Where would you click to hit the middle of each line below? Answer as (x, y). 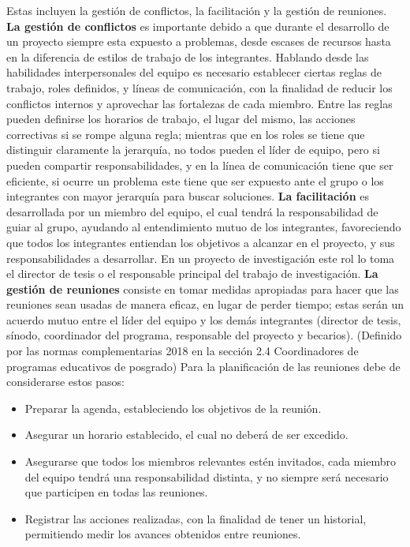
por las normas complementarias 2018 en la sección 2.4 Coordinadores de (183, 351)
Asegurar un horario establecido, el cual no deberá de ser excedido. (186, 435)
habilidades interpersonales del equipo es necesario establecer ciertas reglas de (194, 72)
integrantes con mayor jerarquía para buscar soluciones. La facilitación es (188, 196)
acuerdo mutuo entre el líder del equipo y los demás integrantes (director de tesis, (204, 319)
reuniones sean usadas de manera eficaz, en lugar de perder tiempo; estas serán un (205, 304)
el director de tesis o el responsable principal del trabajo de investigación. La (192, 273)
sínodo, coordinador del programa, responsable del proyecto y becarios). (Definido (204, 335)
